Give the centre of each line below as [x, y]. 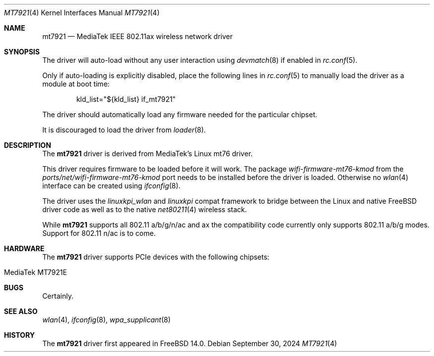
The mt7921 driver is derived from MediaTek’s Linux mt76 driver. [147, 154]
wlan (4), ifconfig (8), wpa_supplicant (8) [107, 320]
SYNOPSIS [22, 52]
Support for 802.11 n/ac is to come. [99, 233]
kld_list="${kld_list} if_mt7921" [126, 99]
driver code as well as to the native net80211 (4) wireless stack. [145, 209]
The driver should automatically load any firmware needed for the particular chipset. [180, 114]
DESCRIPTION [28, 145]
